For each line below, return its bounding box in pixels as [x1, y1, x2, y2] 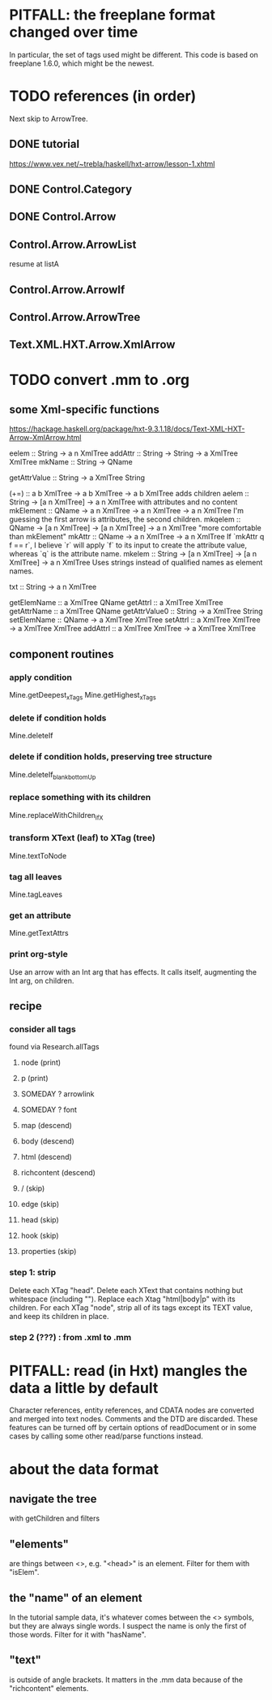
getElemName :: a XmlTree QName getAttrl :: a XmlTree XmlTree [9, 598, 223, 608]
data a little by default [9, 1378, 159, 1397]
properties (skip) [20, 1247, 77, 1257]
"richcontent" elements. [9, 1683, 89, 1693]
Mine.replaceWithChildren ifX [9, 810, 104, 822]
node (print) [20, 1058, 62, 1067]
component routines [9, 647, 114, 661]
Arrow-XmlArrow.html [9, 433, 82, 443]
